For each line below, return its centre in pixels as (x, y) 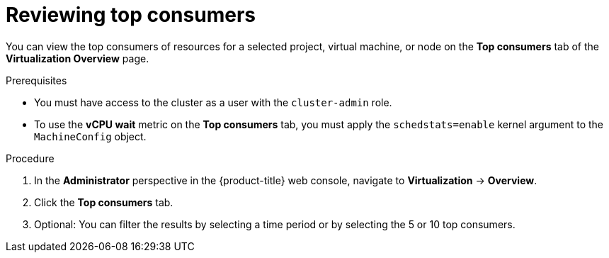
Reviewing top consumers (131, 15)
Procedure (30, 158)
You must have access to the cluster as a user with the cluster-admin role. (213, 102)
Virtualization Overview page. (78, 58)
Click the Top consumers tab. (104, 202)
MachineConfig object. (90, 136)
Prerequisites (36, 80)
